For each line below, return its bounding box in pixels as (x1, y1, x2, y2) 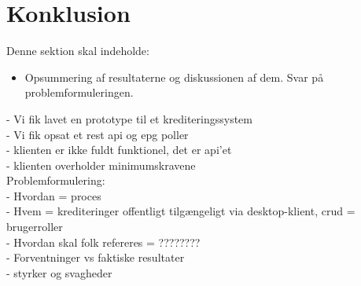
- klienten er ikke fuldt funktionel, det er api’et (6, 141, 232, 158)
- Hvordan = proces (6, 187, 101, 203)
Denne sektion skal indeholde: (6, 42, 149, 59)
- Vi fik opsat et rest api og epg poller (6, 126, 189, 142)
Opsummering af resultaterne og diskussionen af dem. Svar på (24, 68, 324, 85)
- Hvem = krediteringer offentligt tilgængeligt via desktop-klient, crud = (6, 203, 355, 219)
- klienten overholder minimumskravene (6, 156, 196, 173)
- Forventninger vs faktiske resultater (6, 249, 185, 266)
